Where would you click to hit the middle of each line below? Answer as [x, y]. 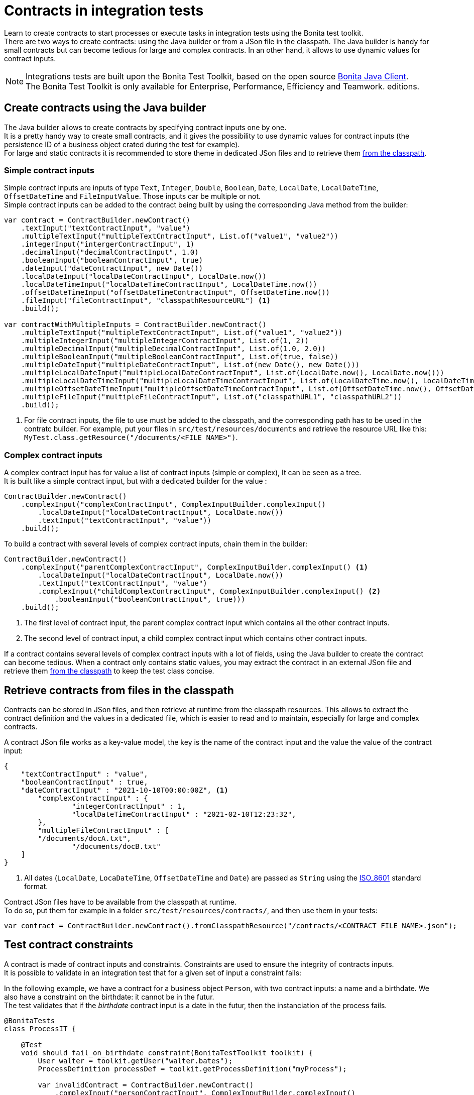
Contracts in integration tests [104, 11]
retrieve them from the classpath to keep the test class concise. [109, 671]
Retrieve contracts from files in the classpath [119, 690]
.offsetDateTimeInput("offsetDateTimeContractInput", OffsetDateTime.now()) [175, 293]
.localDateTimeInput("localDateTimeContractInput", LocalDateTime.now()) [169, 285]
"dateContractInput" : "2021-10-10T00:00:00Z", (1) [125, 790]
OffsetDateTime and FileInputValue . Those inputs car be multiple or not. [133, 196]
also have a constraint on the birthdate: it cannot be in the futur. [109, 997]
